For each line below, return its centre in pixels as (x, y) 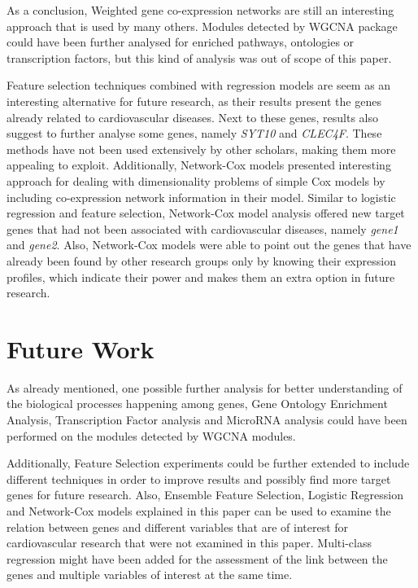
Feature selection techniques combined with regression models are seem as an (199, 85)
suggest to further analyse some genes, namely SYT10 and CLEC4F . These (194, 133)
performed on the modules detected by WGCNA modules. (151, 435)
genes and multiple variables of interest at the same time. (150, 575)
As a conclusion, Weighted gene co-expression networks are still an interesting (200, 10)
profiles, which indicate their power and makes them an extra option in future (201, 276)
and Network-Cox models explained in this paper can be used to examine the (199, 510)
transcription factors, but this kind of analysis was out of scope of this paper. (199, 57)
